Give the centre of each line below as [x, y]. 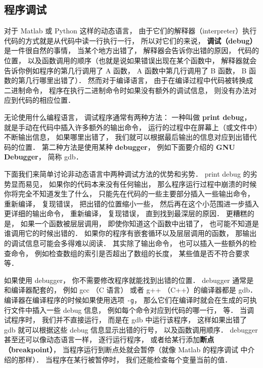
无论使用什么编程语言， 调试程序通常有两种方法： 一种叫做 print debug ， [128, 117]
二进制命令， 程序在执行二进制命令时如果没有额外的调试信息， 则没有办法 [127, 90]
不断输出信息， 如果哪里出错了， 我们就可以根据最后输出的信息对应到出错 [127, 137]
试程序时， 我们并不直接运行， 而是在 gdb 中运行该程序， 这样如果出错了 [125, 320]
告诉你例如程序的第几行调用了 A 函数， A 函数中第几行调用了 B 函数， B [125, 70]
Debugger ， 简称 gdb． [43, 157]
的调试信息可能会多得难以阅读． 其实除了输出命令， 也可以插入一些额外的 [127, 243]
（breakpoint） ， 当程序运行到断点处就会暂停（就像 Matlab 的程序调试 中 [126, 350]
